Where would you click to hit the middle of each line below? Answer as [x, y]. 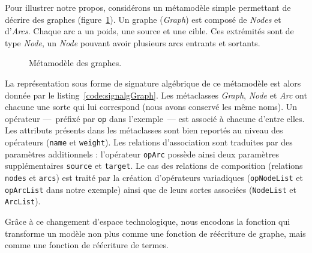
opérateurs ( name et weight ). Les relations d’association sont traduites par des [149, 142]
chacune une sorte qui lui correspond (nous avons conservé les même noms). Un [151, 107]
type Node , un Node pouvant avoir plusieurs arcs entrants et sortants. [133, 42]
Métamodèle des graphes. [75, 63]
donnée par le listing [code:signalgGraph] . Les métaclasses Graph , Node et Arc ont [156, 95]
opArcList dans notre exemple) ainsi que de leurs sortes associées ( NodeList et [151, 189]
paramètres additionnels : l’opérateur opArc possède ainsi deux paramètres [142, 154]
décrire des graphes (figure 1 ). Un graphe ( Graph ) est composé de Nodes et [143, 19]
